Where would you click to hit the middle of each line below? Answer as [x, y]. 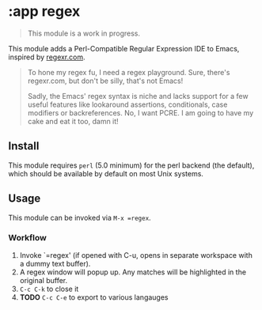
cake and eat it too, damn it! [73, 121]
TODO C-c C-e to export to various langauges [94, 297]
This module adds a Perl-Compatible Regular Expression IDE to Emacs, [124, 48]
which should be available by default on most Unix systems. [106, 173]
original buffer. [44, 280]
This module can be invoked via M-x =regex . [80, 217]
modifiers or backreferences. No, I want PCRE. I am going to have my [140, 112]
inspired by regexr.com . [47, 57]
